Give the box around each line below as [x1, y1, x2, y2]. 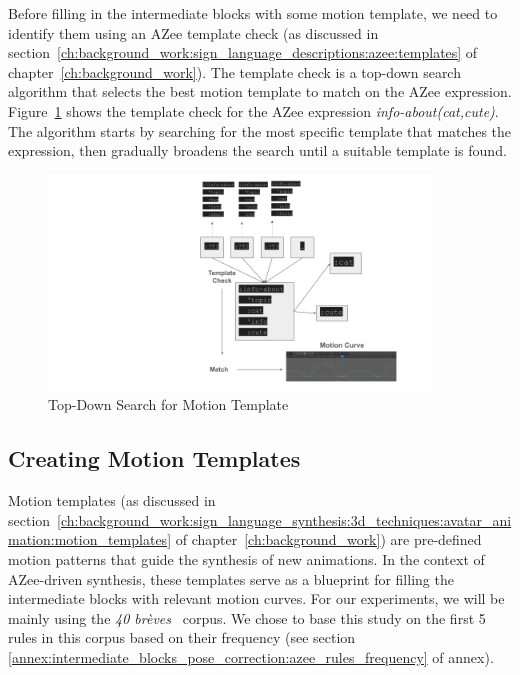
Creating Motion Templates [8, 443, 301, 474]
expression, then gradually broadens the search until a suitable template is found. [8, 140, 507, 161]
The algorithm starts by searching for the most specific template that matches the [8, 120, 512, 141]
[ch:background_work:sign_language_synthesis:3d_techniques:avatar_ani [57, 509, 512, 530]
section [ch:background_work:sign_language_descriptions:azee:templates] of [8, 42, 478, 63]
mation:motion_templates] [8, 529, 172, 550]
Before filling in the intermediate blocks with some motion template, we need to [8, 3, 498, 23]
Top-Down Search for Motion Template [48, 394, 289, 415]
